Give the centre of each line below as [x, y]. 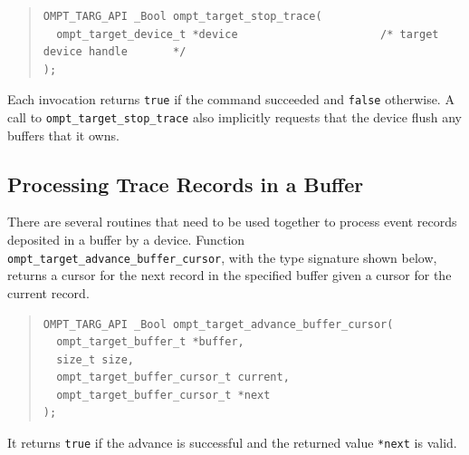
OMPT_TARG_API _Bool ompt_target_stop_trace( [182, 16]
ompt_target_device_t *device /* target [248, 34]
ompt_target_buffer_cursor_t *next [163, 395]
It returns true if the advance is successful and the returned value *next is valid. [232, 443]
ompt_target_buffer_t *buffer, [150, 342]
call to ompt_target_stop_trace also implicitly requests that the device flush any [235, 117]
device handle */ [115, 52]
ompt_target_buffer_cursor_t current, [173, 378]
